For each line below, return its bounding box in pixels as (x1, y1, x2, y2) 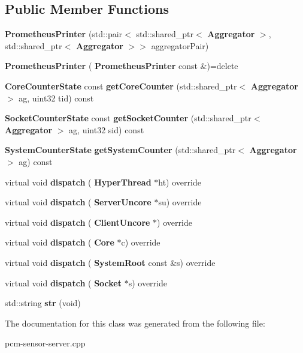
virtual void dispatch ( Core (5, 236, 114, 249)
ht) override (158, 175, 201, 188)
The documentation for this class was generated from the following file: (5, 316, 265, 329)
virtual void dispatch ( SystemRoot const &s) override (5, 256, 216, 268)
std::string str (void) (5, 297, 81, 309)
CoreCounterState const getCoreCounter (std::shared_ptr (5, 79, 237, 92)
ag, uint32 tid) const (19, 91, 94, 104)
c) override (121, 236, 160, 249)
